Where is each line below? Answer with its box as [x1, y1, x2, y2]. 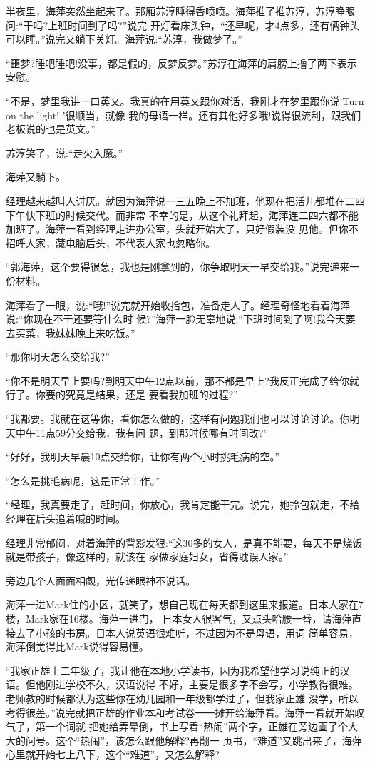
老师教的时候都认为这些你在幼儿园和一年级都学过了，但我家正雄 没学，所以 [6, 690, 359, 705]
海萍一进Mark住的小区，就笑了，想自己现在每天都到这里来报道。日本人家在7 [6, 597, 364, 612]
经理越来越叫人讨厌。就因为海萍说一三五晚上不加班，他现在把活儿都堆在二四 [6, 193, 365, 208]
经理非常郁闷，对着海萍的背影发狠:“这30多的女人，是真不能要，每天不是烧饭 [6, 535, 363, 550]
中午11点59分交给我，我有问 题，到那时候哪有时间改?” [15, 425, 268, 440]
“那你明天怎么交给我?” [6, 349, 110, 364]
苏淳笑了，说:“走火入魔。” [6, 145, 123, 160]
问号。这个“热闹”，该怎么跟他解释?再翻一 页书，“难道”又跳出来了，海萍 [25, 732, 362, 747]
